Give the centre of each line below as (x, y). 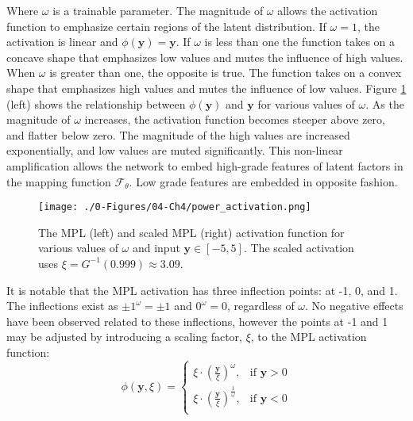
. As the (385, 103)
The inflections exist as (62, 306)
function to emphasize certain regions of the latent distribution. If (166, 26)
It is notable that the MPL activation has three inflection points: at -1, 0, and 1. (202, 290)
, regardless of (261, 306)
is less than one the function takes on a (300, 42)
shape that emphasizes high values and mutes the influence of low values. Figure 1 (206, 88)
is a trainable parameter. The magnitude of (158, 10)
